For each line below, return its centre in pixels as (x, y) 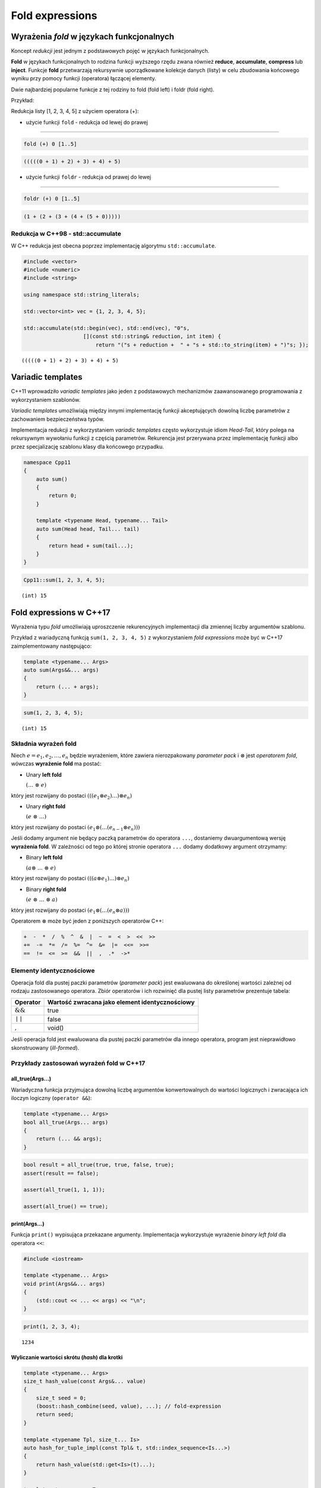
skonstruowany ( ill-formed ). (45, 1048)
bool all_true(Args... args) (66, 1122)
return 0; (63, 496)
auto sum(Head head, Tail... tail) (88, 529)
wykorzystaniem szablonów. (46, 399)
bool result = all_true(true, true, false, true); (99, 1165)
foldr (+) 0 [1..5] (52, 199)
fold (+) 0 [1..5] (50, 144)
